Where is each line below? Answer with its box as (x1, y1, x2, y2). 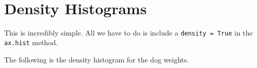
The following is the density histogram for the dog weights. (4, 54, 189, 65)
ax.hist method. (4, 37, 58, 48)
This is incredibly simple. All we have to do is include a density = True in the (4, 27, 253, 38)
